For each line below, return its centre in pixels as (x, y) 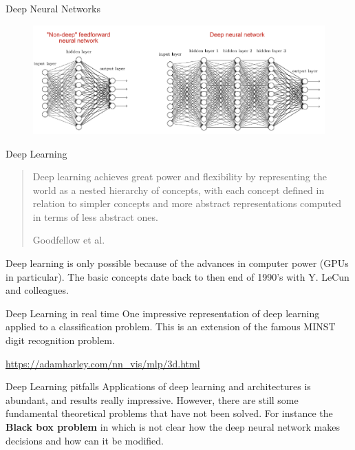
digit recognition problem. (60, 340)
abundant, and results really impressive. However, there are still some (152, 399)
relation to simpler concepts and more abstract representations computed (187, 203)
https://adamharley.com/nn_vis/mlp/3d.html (103, 363)
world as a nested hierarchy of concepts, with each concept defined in (179, 190)
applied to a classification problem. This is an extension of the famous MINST (171, 326)
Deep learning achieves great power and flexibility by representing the (180, 176)
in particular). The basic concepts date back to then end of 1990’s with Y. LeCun (177, 276)
